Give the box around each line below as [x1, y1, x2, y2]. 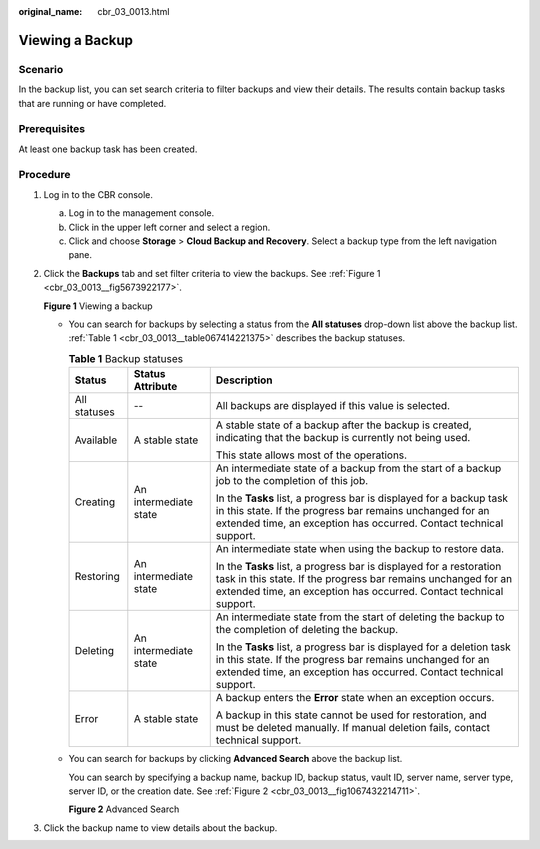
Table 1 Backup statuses [68, 351, 184, 365]
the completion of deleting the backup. [215, 623, 399, 637]
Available [74, 433, 118, 447]
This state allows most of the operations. [215, 448, 408, 462]
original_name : [18, 6, 83, 17]
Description [215, 373, 273, 387]
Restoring [74, 570, 120, 584]
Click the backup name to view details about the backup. [43, 821, 278, 834]
